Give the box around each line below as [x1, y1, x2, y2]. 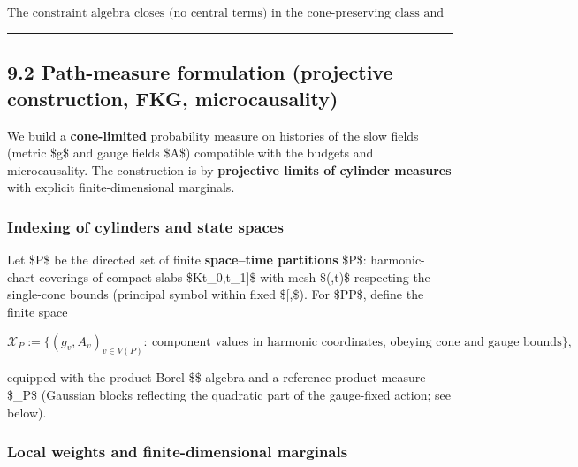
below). [7, 402, 47, 421]
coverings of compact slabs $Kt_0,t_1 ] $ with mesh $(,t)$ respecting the [39, 267, 430, 286]
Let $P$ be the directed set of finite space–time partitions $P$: [7, 250, 367, 269]
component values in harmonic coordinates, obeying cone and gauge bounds [151, 335, 562, 348]
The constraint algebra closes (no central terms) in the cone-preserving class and [7, 7, 445, 19]
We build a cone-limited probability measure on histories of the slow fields [7, 126, 419, 144]
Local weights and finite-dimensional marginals [7, 440, 348, 463]
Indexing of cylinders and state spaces [7, 215, 284, 237]
